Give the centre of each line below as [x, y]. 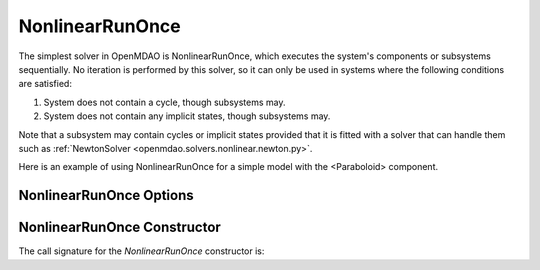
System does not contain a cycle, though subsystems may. [164, 102]
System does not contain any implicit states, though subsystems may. [187, 116]
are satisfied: [45, 84]
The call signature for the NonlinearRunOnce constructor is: [141, 251]
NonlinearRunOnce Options [106, 195]
